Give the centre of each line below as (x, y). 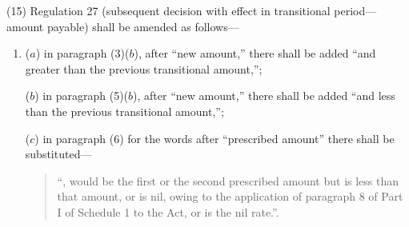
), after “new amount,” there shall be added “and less (264, 96)
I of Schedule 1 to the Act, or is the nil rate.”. (168, 211)
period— (355, 10)
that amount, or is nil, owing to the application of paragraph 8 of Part (230, 196)
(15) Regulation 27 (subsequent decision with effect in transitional (168, 10)
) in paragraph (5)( (82, 96)
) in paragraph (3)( (82, 53)
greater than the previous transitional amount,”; (144, 68)
